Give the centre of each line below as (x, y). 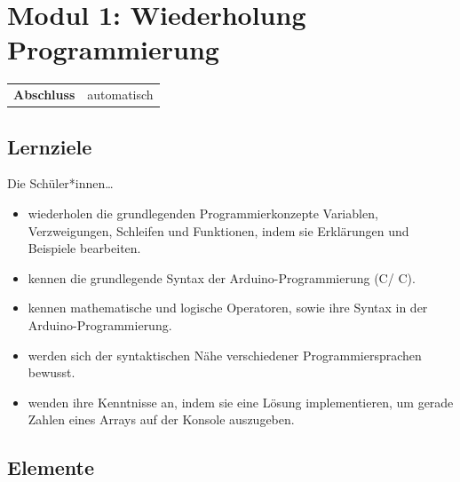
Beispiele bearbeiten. (84, 248)
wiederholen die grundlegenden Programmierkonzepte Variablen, (203, 213)
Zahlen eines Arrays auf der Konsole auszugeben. (161, 419)
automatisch (120, 95)
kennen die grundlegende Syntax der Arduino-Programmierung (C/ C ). (222, 277)
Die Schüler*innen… (60, 183)
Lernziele (50, 146)
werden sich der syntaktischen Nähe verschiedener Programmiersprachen (225, 355)
